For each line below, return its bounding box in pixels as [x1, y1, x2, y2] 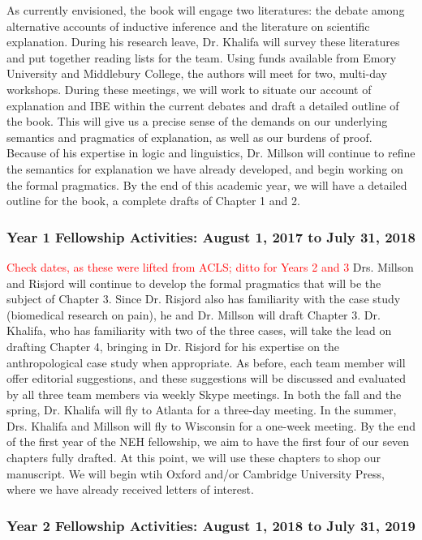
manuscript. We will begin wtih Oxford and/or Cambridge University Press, [6, 465, 385, 482]
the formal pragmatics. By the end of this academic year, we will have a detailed [6, 176, 407, 193]
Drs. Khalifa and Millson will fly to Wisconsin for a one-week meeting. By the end [6, 417, 416, 434]
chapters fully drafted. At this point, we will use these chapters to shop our [6, 449, 381, 466]
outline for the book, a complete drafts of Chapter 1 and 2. [6, 192, 300, 209]
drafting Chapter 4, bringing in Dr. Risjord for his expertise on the [6, 337, 340, 354]
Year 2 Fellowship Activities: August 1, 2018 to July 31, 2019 [6, 515, 416, 535]
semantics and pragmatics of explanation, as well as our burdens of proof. [6, 128, 372, 145]
